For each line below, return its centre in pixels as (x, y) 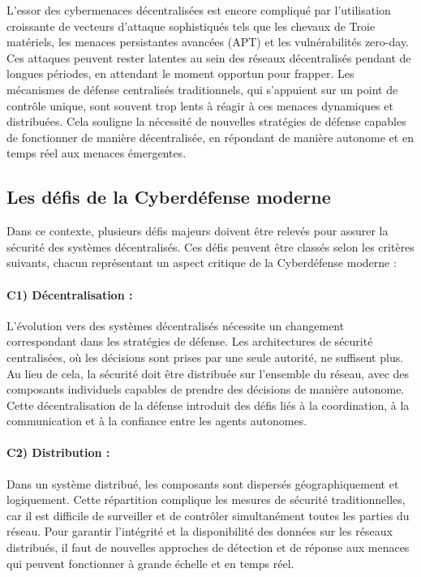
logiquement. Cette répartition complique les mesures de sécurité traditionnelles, (206, 499)
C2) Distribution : (58, 452)
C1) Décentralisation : (70, 294)
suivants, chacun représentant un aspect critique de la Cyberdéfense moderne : (202, 263)
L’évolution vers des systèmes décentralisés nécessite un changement (176, 325)
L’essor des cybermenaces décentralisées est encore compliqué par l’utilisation (199, 10)
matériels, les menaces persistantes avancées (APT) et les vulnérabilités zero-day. (208, 42)
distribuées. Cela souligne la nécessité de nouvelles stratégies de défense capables (206, 121)
